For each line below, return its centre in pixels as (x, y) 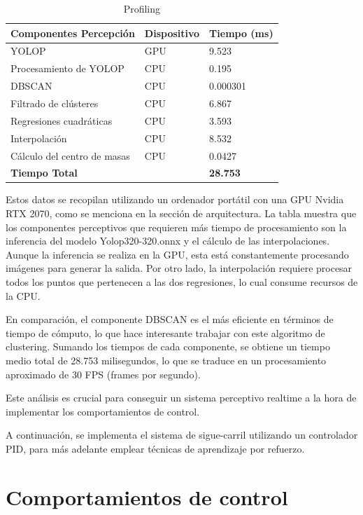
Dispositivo (172, 33)
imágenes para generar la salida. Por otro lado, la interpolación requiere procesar (179, 268)
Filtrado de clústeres (55, 103)
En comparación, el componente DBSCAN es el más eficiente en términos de (170, 319)
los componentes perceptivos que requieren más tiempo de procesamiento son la (176, 227)
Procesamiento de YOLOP (67, 68)
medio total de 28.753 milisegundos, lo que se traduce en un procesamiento (166, 360)
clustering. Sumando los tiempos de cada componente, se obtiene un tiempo (168, 346)
